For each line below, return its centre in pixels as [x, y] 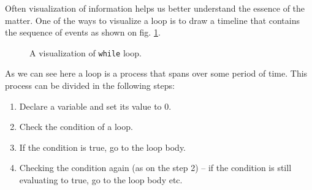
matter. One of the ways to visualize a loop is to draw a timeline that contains [153, 20]
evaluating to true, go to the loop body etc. [101, 180]
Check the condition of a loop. [76, 127]
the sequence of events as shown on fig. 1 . [83, 32]
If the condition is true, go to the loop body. [103, 147]
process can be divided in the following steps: [90, 85]
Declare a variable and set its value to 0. [95, 106]
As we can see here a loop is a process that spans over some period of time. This [156, 73]
